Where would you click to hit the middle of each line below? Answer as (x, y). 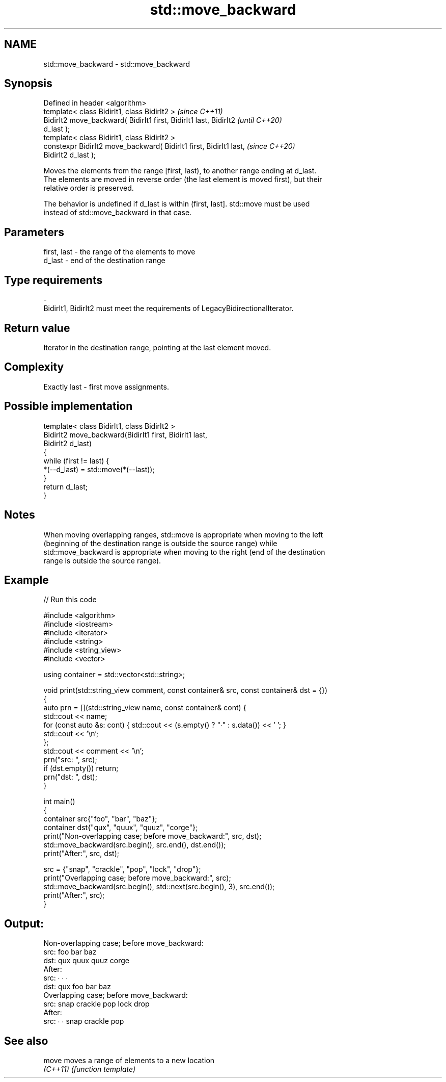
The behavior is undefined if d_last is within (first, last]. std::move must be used (177, 204)
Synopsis (28, 84)
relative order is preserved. (89, 188)
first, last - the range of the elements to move (119, 252)
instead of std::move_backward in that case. (118, 213)
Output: (24, 923)
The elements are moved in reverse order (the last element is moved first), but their (183, 179)
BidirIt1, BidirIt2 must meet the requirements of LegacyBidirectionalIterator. (169, 308)
